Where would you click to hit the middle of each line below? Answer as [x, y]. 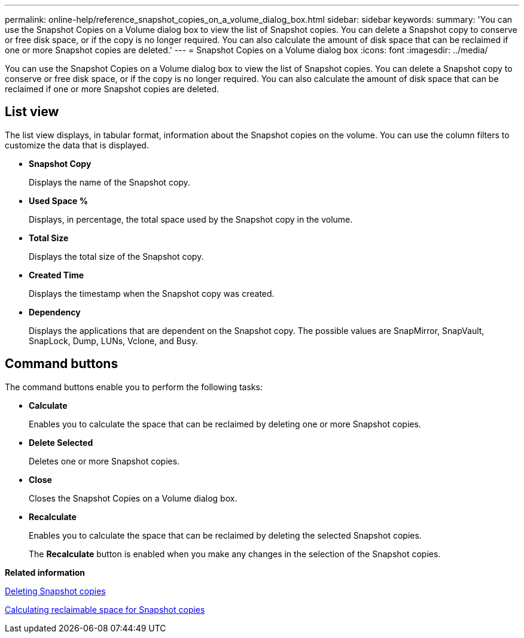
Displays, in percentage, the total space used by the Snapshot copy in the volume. [191, 219]
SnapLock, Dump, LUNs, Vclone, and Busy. [113, 341]
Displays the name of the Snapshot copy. [109, 182]
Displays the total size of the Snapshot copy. [116, 256]
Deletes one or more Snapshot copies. [104, 461]
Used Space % [58, 200]
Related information [45, 572]
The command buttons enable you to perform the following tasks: [134, 387]
